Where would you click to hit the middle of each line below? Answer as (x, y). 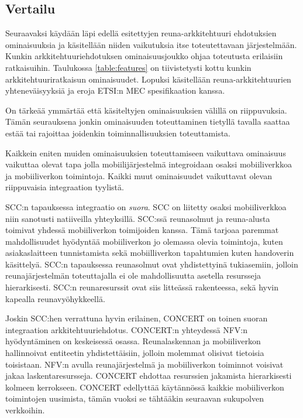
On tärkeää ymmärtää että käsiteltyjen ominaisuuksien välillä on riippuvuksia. (146, 110)
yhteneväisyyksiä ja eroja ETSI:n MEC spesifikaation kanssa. (115, 90)
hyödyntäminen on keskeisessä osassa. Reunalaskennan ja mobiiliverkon (133, 341)
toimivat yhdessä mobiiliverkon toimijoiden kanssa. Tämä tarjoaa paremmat (142, 230)
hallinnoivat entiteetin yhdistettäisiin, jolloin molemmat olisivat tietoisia (135, 353)
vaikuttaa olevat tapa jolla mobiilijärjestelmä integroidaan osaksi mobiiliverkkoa (149, 164)
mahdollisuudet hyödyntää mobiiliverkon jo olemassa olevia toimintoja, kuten (144, 241)
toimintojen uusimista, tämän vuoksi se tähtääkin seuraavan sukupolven (135, 398)
